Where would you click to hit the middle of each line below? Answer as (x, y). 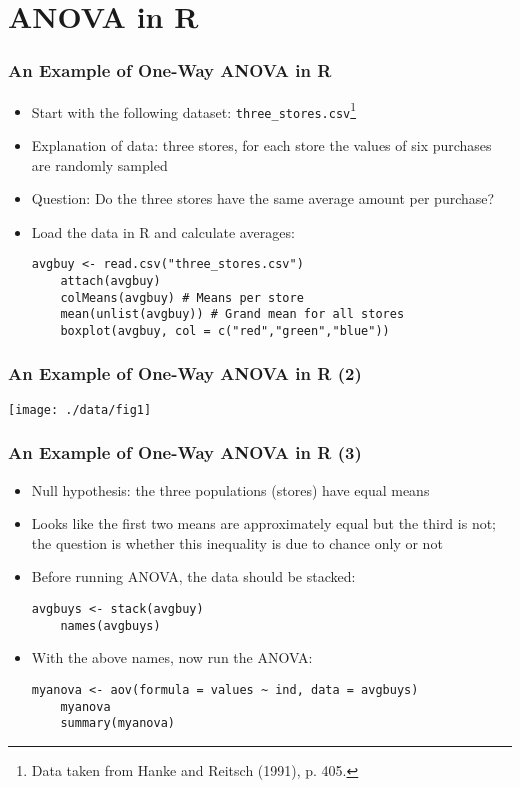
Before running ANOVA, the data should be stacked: (193, 576)
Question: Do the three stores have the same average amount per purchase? (263, 198)
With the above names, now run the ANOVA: (172, 657)
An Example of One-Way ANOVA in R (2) (185, 373)
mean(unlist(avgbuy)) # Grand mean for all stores (232, 314)
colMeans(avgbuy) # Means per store (182, 297)
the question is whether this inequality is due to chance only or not (237, 542)
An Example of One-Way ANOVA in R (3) (185, 452)
